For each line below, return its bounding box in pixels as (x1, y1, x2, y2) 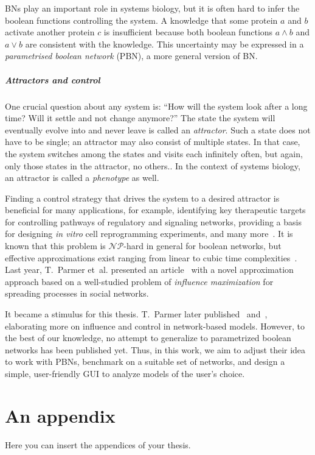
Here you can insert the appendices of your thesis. (5, 438, 191, 451)
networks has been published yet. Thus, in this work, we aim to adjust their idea (5, 343, 306, 356)
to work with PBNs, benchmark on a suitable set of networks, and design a (5, 355, 285, 368)
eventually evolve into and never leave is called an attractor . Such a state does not (5, 123, 311, 136)
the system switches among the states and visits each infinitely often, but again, (5, 147, 303, 160)
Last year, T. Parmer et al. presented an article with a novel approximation (5, 263, 294, 276)
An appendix (5, 403, 116, 428)
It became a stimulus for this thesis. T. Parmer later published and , (5, 308, 268, 320)
